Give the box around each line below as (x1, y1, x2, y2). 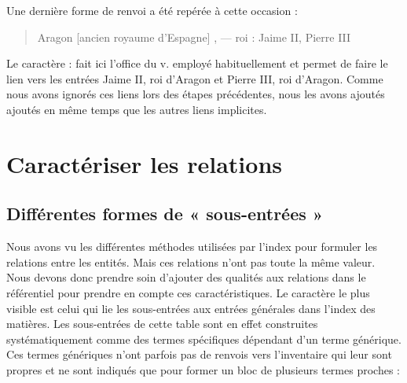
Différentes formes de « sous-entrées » (6, 201, 324, 226)
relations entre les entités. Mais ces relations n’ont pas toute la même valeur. (6, 253, 376, 270)
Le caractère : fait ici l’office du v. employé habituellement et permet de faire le (6, 55, 388, 72)
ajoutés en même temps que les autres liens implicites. (6, 101, 267, 117)
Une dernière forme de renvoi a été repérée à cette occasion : (6, 2, 298, 18)
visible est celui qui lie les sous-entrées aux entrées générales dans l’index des (6, 300, 376, 316)
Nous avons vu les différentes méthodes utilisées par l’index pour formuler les (6, 238, 378, 255)
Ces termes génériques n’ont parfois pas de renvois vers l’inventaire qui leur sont (6, 346, 392, 363)
